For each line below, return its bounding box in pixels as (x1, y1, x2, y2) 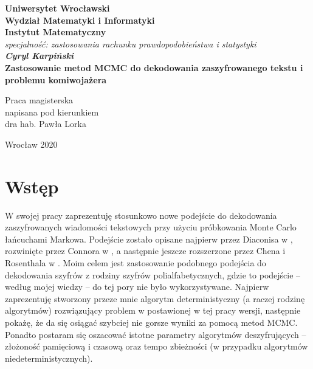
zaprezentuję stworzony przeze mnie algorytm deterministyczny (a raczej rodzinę (5, 292, 305, 305)
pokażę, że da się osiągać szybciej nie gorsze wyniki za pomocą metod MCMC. (5, 316, 298, 328)
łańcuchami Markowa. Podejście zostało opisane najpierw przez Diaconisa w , (5, 232, 293, 245)
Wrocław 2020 (5, 137, 58, 150)
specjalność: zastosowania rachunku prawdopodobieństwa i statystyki (5, 37, 256, 50)
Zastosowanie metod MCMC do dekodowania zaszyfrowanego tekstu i (5, 61, 303, 74)
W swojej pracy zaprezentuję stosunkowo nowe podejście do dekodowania (5, 209, 277, 221)
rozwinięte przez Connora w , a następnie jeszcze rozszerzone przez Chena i (5, 244, 286, 257)
